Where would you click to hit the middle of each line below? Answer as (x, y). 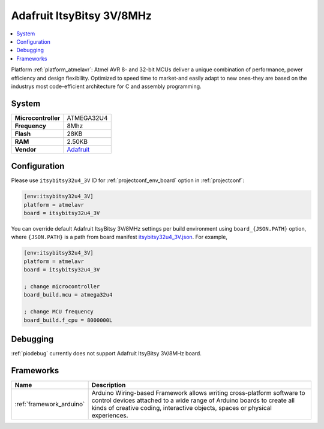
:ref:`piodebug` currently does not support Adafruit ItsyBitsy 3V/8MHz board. (106, 354)
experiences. (110, 415)
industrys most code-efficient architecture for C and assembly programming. (106, 86)
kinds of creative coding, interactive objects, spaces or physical (182, 407)
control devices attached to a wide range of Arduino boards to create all (193, 400)
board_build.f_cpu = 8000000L (68, 320)
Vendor (25, 149)
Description (109, 385)
